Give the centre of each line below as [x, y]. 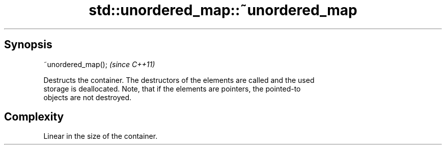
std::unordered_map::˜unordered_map [223, 10]
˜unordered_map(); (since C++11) [99, 64]
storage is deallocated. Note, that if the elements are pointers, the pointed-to [172, 88]
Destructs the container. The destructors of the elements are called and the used [179, 80]
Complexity [34, 117]
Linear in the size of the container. [101, 136]
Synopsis [28, 45]
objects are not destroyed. [88, 97]
